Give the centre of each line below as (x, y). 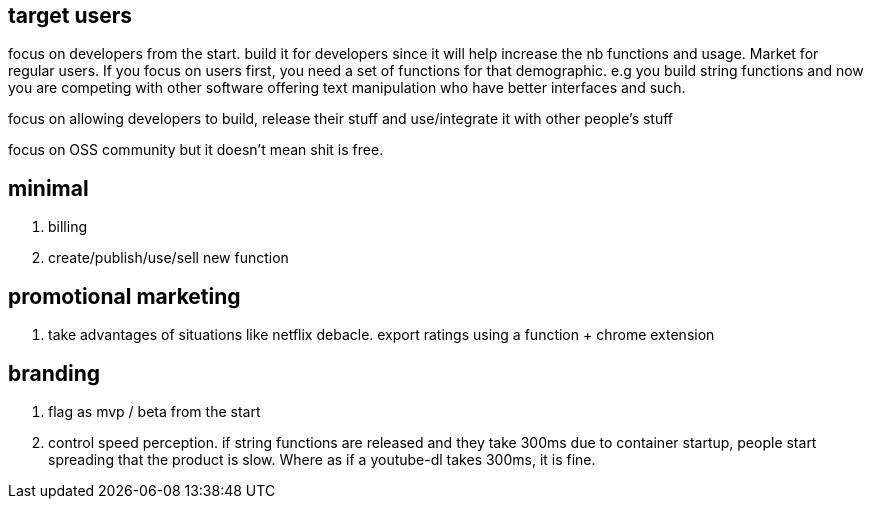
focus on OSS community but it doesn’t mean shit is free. (196, 150)
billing (67, 227)
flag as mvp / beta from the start (154, 411)
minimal (48, 188)
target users (70, 15)
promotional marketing (124, 296)
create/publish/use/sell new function (168, 258)
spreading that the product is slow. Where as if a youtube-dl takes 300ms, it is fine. (322, 459)
